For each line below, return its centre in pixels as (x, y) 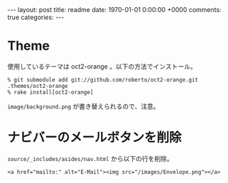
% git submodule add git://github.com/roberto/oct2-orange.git (103, 79)
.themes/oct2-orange (38, 86)
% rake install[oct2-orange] (50, 92)
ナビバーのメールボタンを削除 (95, 138)
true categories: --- (36, 17)
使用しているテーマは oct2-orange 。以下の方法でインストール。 (102, 66)
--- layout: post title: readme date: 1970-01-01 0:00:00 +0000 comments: (114, 10)
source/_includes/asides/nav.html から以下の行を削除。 (91, 158)
